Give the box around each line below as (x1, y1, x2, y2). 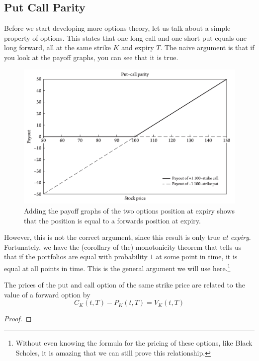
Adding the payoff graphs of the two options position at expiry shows (24, 205, 235, 216)
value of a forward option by (4, 289, 90, 299)
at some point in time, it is (156, 251, 238, 262)
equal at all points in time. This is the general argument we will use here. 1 (4, 261, 231, 273)
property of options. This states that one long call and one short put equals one (4, 32, 247, 43)
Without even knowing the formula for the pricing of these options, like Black (15, 337, 253, 348)
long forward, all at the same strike (4, 42, 111, 53)
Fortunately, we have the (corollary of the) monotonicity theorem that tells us (4, 241, 242, 252)
